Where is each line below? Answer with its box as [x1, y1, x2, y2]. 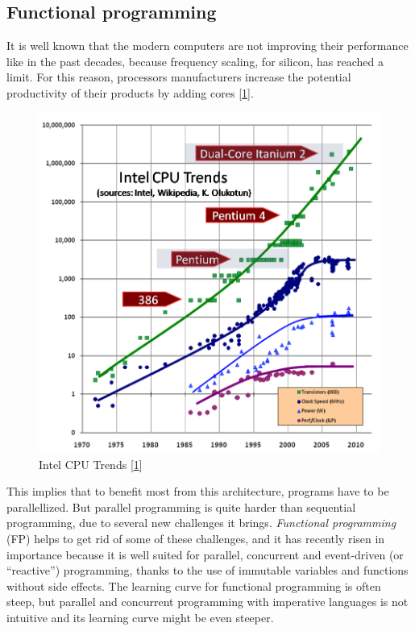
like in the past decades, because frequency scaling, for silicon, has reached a [6, 52, 384, 69]
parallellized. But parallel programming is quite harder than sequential [6, 498, 356, 515]
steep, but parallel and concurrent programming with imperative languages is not [6, 593, 409, 610]
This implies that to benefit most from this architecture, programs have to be [6, 483, 389, 500]
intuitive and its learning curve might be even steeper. [6, 609, 274, 626]
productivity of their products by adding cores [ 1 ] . [6, 84, 254, 101]
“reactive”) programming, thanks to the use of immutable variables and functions [6, 562, 409, 579]
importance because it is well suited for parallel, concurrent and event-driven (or [6, 546, 404, 563]
